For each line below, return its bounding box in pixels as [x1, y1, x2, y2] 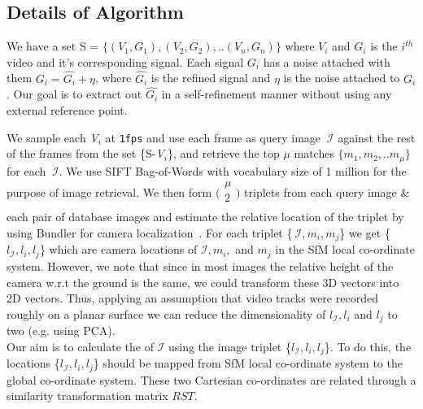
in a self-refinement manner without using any [161, 85, 392, 102]
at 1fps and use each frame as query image [105, 128, 321, 146]
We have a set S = [7, 37, 99, 54]
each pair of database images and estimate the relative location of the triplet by [7, 208, 404, 225]
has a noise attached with [263, 53, 390, 70]
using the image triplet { [168, 337, 291, 355]
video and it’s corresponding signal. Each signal [7, 53, 244, 70]
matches [294, 145, 334, 162]
